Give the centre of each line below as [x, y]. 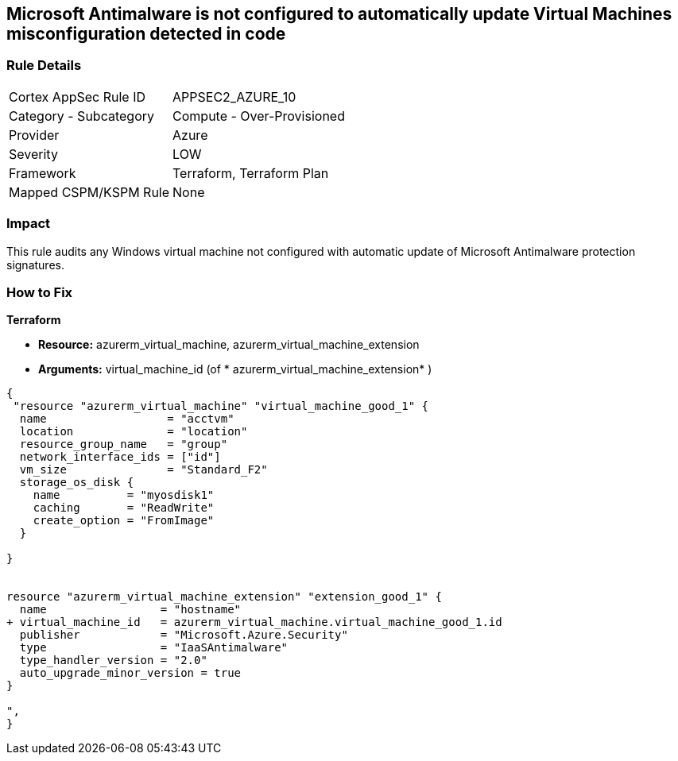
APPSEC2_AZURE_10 [234, 97]
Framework [43, 173]
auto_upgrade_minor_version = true [130, 673]
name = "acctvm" [127, 419]
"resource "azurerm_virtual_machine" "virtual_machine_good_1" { [221, 406]
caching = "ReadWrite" [124, 508]
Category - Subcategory [81, 116]
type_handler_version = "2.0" [113, 661]
